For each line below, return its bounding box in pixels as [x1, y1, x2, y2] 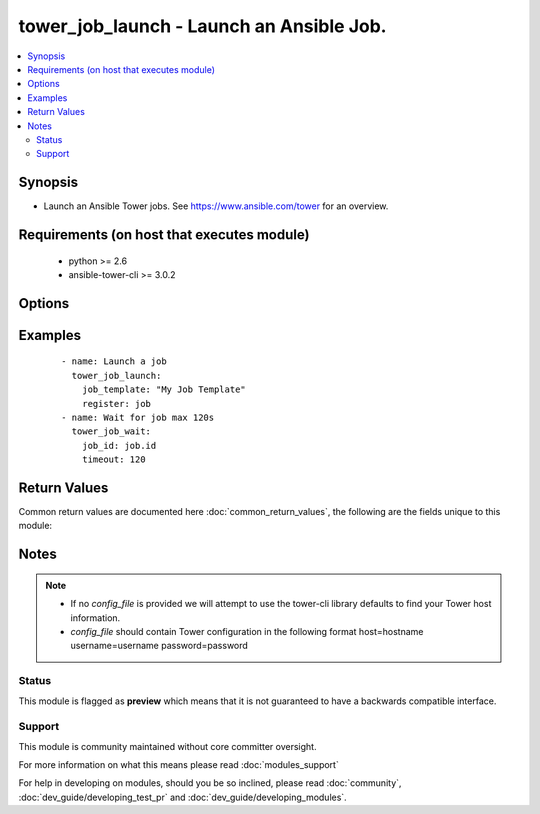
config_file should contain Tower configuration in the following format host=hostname [70, 626, 424, 638]
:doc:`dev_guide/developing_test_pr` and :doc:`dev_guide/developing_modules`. [18, 791, 347, 803]
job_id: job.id [81, 440, 157, 451]
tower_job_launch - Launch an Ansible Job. [18, 15, 387, 37]
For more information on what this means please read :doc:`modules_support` [18, 759, 339, 771]
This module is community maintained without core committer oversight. [18, 740, 317, 752]
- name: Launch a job [61, 356, 167, 367]
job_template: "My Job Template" [81, 384, 247, 395]
